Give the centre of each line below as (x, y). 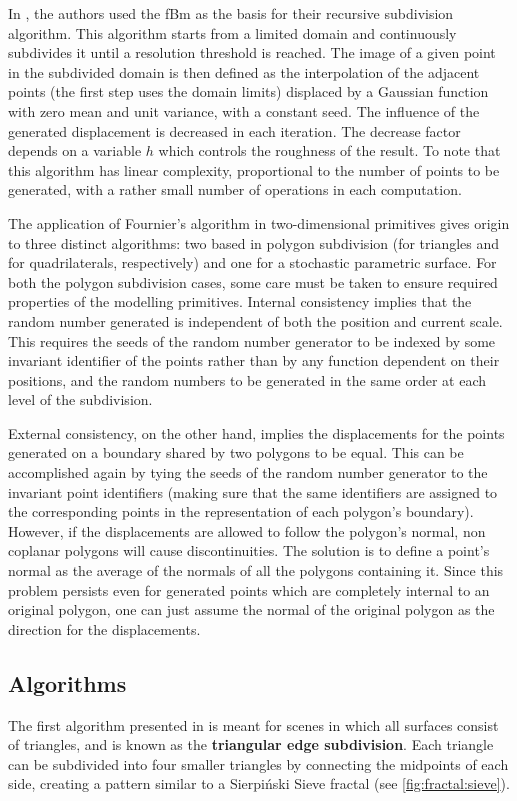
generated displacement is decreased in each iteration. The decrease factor (234, 130)
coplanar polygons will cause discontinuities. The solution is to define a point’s (249, 550)
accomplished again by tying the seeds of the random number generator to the (248, 472)
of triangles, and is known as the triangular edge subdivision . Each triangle (251, 744)
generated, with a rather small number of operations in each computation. (235, 189)
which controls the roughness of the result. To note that (329, 150)
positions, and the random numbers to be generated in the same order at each (247, 379)
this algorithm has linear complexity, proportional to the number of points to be (254, 169)
